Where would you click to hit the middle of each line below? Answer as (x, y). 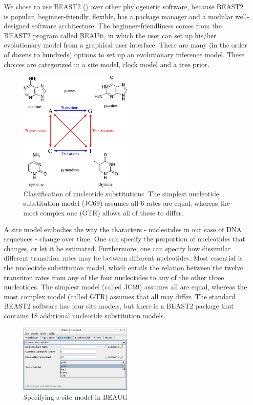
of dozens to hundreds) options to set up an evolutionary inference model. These (124, 54)
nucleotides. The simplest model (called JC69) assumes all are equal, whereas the (126, 287)
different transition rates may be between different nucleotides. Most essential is (123, 258)
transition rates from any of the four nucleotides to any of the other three (114, 277)
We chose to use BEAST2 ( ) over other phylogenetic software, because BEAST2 (124, 6)
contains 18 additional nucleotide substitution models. (85, 315)
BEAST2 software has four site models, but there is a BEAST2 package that (119, 306)
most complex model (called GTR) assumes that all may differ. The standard (120, 296)
